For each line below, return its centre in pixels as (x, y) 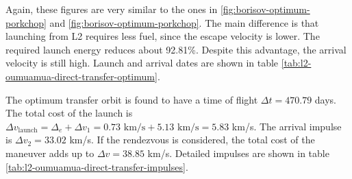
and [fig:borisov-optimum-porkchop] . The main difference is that (184, 22)
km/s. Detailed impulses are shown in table (238, 153)
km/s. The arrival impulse (287, 126)
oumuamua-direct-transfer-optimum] (81, 76)
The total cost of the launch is (69, 113)
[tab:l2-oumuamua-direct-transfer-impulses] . (97, 166)
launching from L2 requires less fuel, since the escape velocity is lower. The (163, 36)
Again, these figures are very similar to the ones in (112, 9)
